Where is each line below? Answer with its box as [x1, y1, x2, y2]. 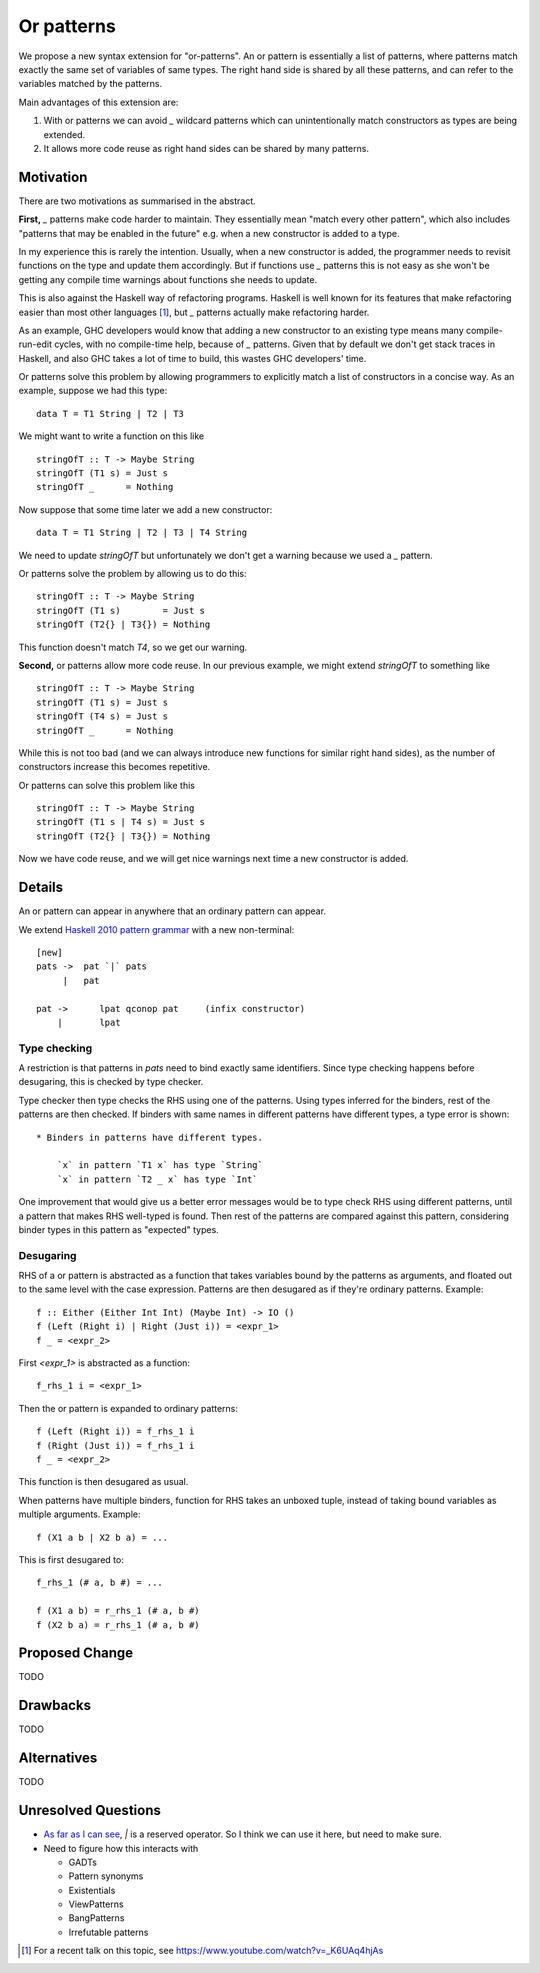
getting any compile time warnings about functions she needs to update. [18, 273, 318, 285]
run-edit [18, 338, 52, 350]
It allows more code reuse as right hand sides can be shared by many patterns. [43, 142, 370, 154]
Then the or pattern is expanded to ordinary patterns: [18, 1402, 239, 1414]
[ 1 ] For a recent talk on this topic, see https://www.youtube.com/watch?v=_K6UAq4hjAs [21, 1945, 384, 1957]
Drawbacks [18, 1697, 92, 1714]
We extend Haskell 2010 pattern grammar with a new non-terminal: [18, 923, 295, 935]
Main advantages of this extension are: [18, 96, 179, 108]
